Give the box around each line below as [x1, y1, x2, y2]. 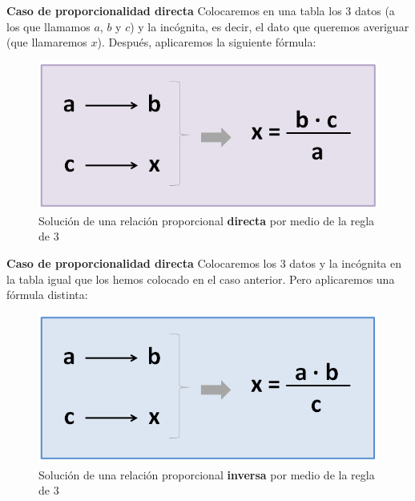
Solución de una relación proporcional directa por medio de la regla [38, 212, 375, 228]
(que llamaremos [6, 34, 87, 51]
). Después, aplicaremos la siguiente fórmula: [97, 34, 316, 51]
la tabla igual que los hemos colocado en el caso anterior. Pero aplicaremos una [6, 270, 395, 287]
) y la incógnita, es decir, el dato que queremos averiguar [130, 18, 409, 34]
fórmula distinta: [6, 286, 88, 303]
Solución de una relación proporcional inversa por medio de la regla [38, 466, 375, 483]
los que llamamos [6, 18, 91, 34]
